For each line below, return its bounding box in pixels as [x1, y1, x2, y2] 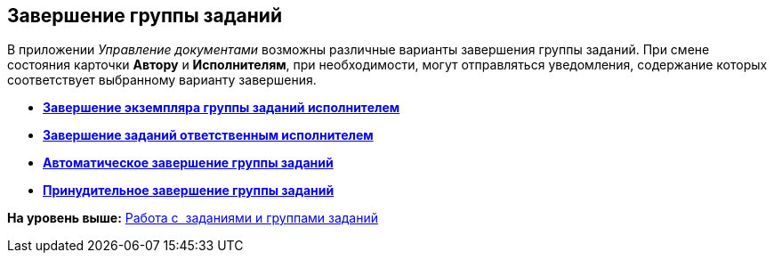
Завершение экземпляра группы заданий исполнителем [43, 100, 400, 116]
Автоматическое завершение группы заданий [43, 155, 334, 171]
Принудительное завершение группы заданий [43, 183, 335, 199]
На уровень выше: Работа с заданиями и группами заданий [7, 210, 379, 226]
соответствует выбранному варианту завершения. [7, 72, 317, 88]
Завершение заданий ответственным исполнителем [43, 127, 374, 143]
